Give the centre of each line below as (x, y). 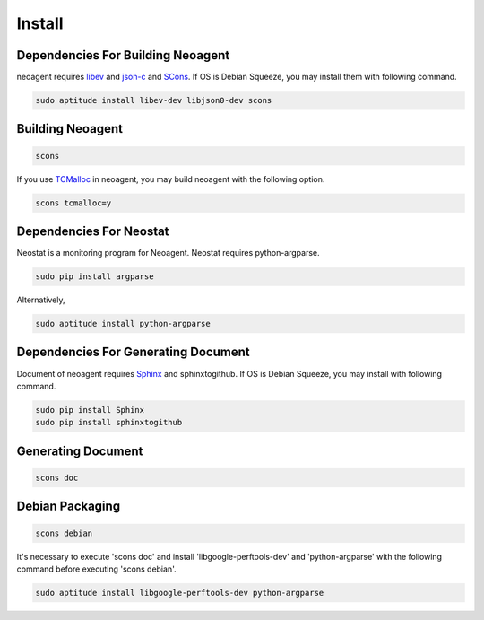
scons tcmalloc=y (73, 203)
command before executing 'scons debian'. (96, 569)
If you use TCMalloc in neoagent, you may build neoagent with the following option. (171, 179)
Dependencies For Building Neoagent (123, 55)
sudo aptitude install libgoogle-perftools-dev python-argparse (180, 593)
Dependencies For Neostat (93, 232)
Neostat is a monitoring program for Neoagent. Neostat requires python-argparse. (168, 253)
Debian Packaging (69, 506)
